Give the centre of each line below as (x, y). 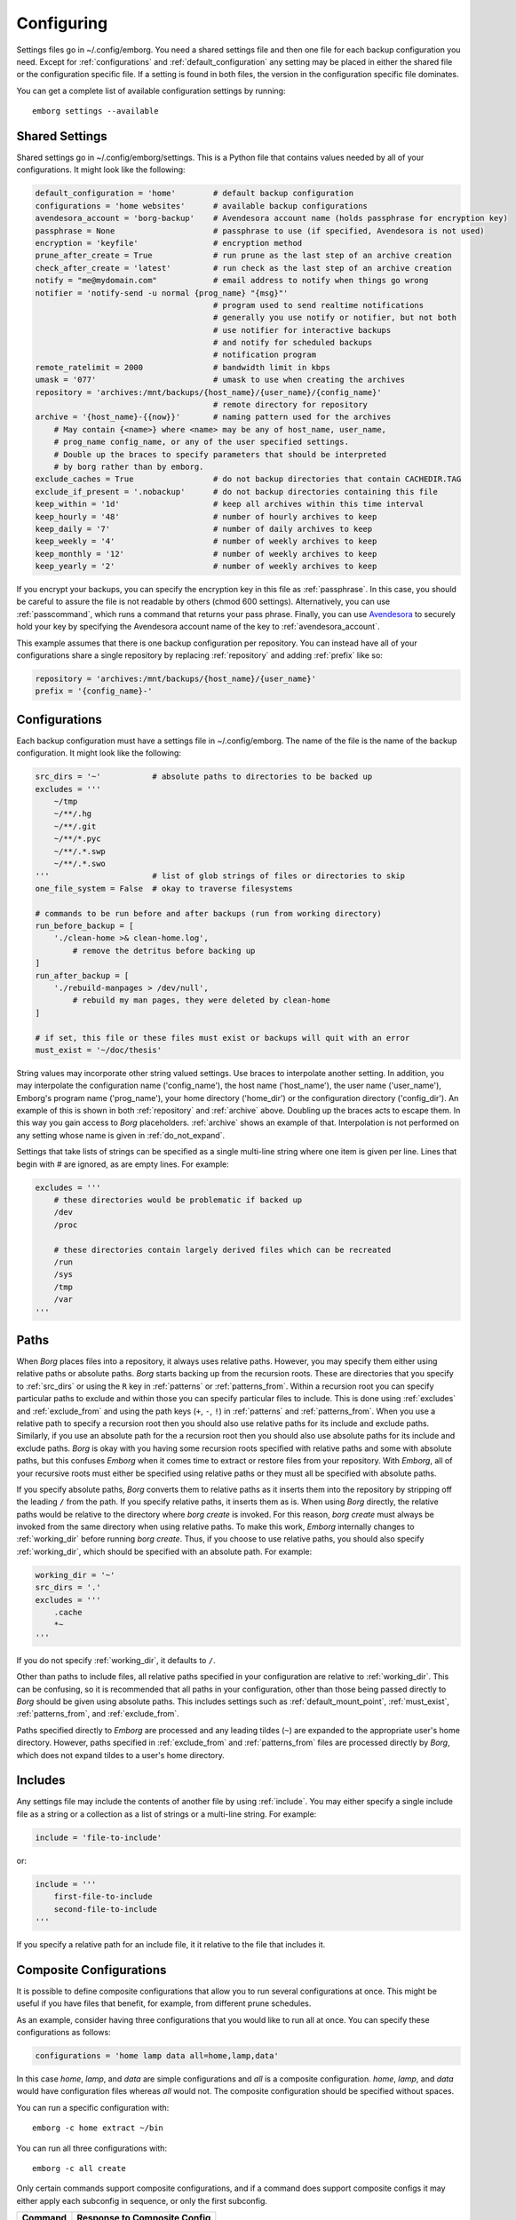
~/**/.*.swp (80, 851)
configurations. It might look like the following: (101, 170)
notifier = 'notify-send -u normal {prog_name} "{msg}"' (162, 293)
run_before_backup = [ (84, 925)
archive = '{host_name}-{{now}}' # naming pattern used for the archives (213, 417)
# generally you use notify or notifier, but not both (335, 318)
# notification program (265, 355)
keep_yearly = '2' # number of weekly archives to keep (206, 567)
